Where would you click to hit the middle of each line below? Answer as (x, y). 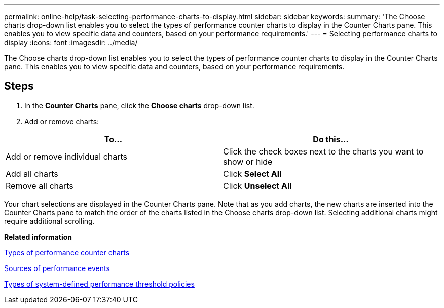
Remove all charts (40, 186)
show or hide (248, 161)
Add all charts (32, 174)
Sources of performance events (57, 268)
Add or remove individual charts (67, 156)
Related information (38, 237)
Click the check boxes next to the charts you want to (323, 151)
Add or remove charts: (62, 121)
